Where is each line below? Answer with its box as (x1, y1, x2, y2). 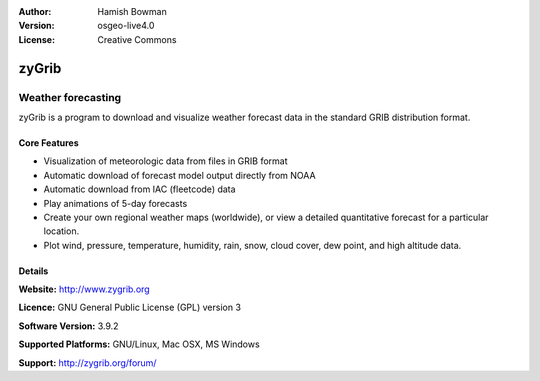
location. (43, 225, 80, 237)
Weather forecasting (18, 90, 122, 104)
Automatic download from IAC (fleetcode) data (43, 183, 236, 195)
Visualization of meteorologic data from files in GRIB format (43, 155, 289, 167)
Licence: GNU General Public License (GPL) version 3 (18, 301, 242, 314)
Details (18, 265, 49, 277)
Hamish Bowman (97, 6, 167, 17)
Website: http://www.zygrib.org (18, 283, 150, 295)
